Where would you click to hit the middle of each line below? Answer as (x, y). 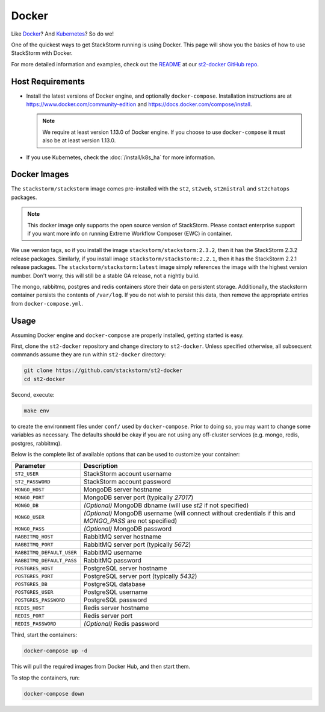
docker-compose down (54, 694)
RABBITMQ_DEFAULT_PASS (46, 560)
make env (37, 411)
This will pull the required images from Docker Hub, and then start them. (101, 667)
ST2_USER (27, 474)
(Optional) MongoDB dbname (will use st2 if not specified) (166, 505)
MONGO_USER (30, 517)
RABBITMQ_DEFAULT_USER (46, 553)
